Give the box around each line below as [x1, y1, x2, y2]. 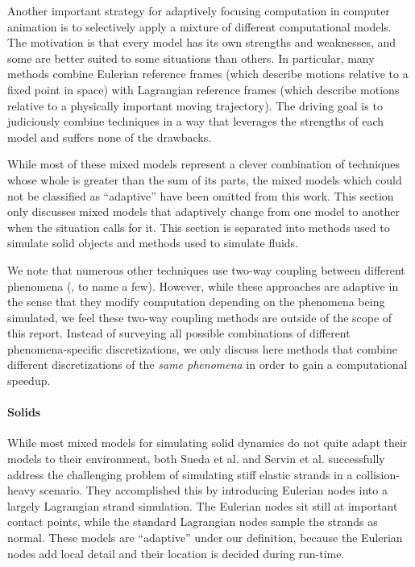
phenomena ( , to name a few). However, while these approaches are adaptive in [7, 277, 399, 294]
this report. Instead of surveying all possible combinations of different [7, 325, 351, 341]
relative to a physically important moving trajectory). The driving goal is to [7, 97, 383, 114]
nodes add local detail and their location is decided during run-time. [7, 544, 345, 561]
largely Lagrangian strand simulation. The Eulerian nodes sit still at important [7, 497, 398, 514]
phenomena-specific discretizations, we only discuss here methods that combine [7, 340, 397, 357]
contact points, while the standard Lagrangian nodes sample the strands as [7, 513, 378, 530]
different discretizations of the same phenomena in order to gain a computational [7, 356, 408, 373]
